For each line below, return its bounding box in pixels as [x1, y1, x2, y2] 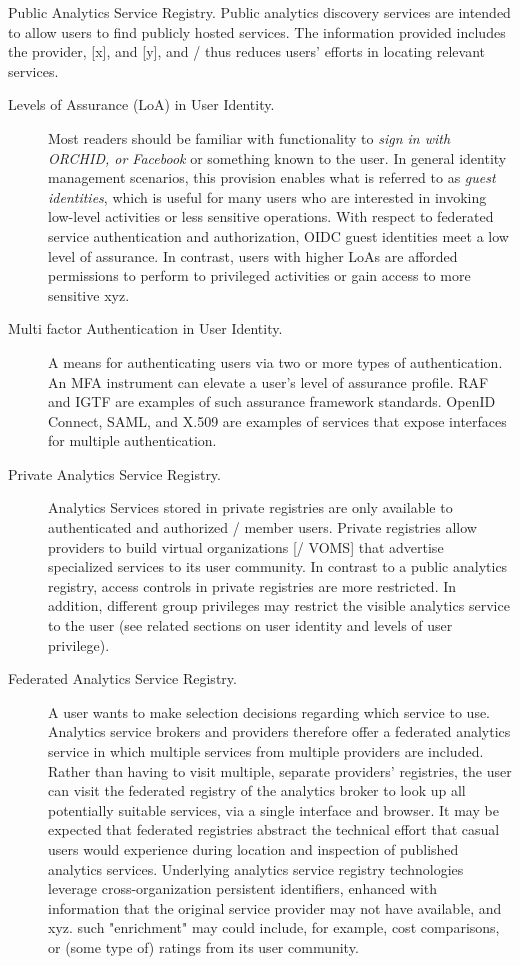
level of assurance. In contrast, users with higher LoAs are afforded [48, 245, 458, 266]
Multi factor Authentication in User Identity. [8, 318, 283, 339]
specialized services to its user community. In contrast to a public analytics [48, 556, 508, 577]
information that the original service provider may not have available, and [48, 897, 502, 918]
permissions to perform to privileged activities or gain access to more [48, 265, 471, 286]
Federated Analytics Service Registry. [8, 668, 237, 689]
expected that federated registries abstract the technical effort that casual [48, 819, 500, 840]
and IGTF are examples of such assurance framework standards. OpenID [48, 391, 496, 412]
